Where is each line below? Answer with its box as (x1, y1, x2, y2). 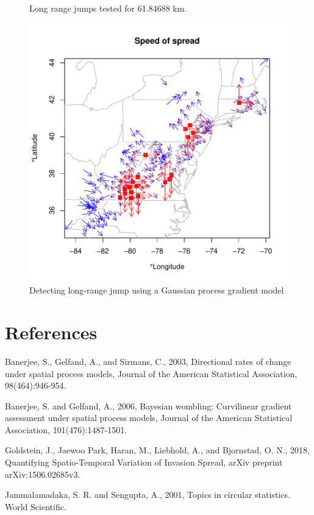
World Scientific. (5, 500, 66, 513)
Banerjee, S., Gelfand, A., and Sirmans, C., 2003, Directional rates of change (5, 355, 291, 367)
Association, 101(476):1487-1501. (5, 423, 127, 436)
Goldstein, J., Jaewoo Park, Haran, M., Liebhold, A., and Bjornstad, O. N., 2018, (5, 444, 310, 456)
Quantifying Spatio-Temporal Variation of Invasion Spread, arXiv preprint (5, 456, 283, 469)
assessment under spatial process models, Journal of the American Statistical (5, 411, 293, 424)
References (5, 319, 98, 344)
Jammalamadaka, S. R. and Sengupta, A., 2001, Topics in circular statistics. (5, 488, 290, 501)
